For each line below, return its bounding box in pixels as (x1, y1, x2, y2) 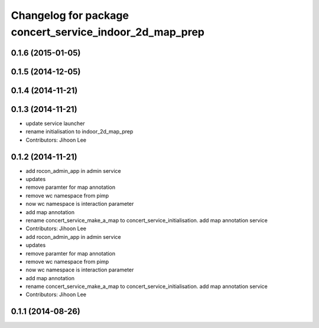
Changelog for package (11, 9, 129, 22)
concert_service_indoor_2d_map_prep (11, 25, 205, 38)
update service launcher (25, 120, 85, 127)
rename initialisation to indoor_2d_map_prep (25, 128, 134, 135)
